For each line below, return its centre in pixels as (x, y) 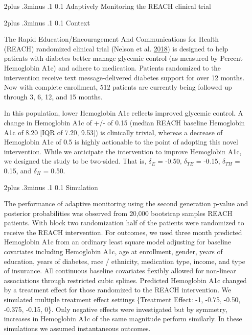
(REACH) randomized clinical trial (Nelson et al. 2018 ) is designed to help (116, 48)
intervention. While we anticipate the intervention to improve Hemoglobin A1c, (123, 151)
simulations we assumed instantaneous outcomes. (77, 328)
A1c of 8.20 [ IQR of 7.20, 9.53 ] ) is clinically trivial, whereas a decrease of (113, 132)
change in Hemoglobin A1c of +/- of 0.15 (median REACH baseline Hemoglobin (125, 122)
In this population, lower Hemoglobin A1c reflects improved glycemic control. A (124, 113)
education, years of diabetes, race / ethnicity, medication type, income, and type (125, 261)
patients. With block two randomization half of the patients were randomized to (124, 223)
